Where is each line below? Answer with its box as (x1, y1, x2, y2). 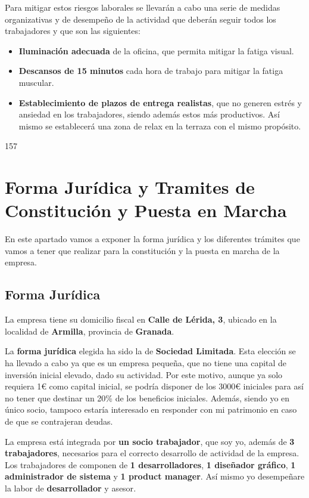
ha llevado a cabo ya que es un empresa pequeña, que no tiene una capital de (5, 357, 287, 369)
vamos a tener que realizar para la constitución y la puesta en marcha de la (5, 244, 280, 256)
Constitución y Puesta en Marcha (5, 198, 287, 222)
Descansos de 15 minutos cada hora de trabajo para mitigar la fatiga (18, 64, 283, 77)
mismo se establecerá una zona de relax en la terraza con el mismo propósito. (18, 119, 301, 132)
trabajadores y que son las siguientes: (5, 24, 141, 37)
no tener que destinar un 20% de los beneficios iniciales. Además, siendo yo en (5, 391, 290, 404)
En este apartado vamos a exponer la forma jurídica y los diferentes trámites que (5, 233, 300, 245)
